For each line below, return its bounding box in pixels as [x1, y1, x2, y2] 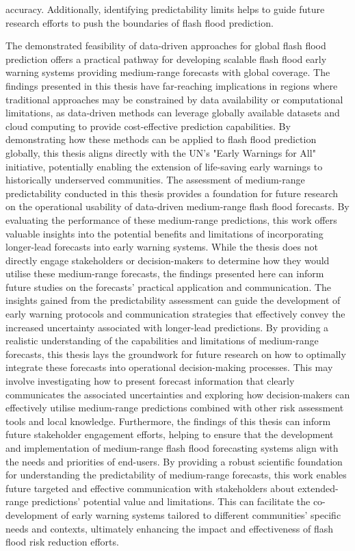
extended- [298, 480, 339, 495]
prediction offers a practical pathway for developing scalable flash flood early [5, 51, 327, 66]
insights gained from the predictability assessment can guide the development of [5, 293, 341, 307]
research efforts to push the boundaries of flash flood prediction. [5, 15, 274, 29]
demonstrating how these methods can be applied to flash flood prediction [5, 132, 317, 146]
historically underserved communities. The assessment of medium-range [5, 172, 305, 187]
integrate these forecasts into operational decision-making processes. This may [5, 360, 333, 374]
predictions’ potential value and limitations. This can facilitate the [31, 494, 311, 509]
